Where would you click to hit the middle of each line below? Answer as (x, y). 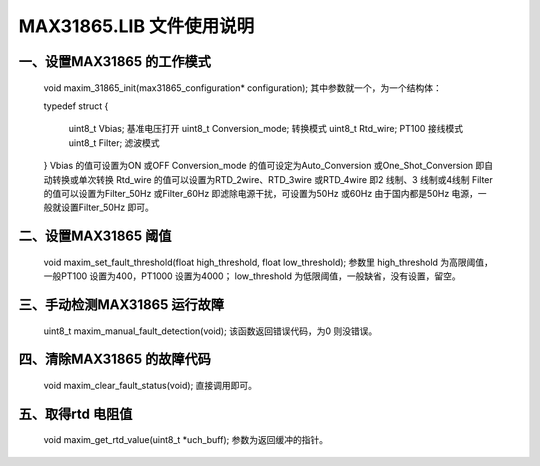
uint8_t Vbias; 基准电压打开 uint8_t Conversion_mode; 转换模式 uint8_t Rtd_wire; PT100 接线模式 (266, 129)
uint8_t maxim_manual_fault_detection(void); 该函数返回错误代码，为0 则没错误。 (210, 331)
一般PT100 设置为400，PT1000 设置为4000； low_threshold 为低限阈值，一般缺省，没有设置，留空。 (252, 276)
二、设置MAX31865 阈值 (95, 236)
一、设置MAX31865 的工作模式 (115, 61)
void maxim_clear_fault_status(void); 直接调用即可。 (150, 385)
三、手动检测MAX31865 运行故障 (121, 304)
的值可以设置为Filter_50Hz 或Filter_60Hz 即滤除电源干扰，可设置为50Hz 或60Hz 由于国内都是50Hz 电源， (261, 193)
